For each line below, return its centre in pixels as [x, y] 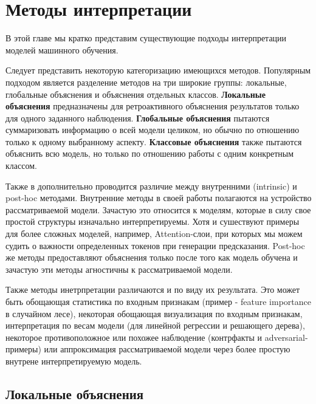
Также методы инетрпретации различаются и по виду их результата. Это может [153, 289]
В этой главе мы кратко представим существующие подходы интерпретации [146, 38]
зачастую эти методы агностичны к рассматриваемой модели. [119, 269]
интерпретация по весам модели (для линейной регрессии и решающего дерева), [155, 325]
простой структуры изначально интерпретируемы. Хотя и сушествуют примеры [153, 221]
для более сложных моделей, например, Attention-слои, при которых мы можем [154, 234]
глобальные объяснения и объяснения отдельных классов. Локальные [136, 94]
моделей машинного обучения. [62, 50]
